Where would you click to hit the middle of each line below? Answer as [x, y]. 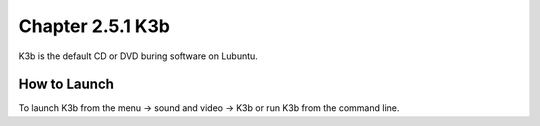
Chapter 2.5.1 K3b [94, 26]
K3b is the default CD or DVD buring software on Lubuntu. [138, 56]
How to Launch [66, 84]
